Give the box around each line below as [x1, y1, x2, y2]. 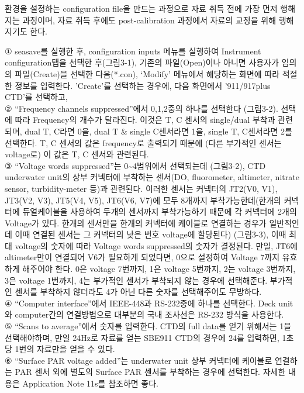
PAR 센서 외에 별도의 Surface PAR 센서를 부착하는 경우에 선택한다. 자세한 [15, 366, 286, 378]
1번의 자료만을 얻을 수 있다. [15, 343, 115, 355]
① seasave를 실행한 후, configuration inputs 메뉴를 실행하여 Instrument [5, 44, 261, 57]
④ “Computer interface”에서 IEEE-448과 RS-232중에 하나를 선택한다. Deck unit [5, 297, 293, 309]
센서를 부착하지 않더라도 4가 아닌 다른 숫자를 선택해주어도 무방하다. [15, 285, 262, 298]
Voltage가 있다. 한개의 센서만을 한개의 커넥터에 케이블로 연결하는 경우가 [5, 216, 267, 229]
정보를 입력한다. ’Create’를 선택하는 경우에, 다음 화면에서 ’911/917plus [15, 79, 271, 91]
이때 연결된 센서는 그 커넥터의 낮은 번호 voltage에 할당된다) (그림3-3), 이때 [15, 228, 286, 240]
